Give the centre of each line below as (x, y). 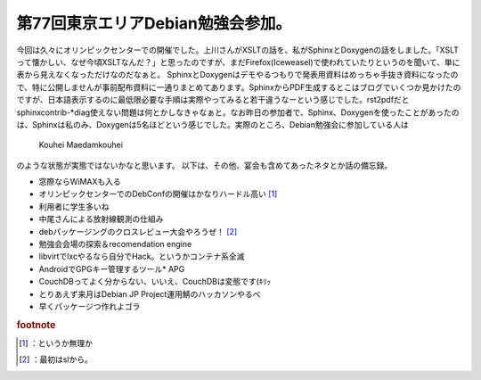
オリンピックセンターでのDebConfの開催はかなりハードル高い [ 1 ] (158, 194)
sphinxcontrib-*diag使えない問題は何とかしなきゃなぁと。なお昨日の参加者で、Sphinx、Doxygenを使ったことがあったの (238, 112)
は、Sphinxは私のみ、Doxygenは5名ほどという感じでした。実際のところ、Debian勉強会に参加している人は (212, 124)
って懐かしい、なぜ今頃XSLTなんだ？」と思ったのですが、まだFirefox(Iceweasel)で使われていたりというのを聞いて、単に (238, 62)
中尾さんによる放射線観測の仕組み (101, 219)
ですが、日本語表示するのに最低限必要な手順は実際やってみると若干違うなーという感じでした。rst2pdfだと (213, 100)
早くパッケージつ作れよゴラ (90, 306)
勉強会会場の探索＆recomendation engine (115, 244)
